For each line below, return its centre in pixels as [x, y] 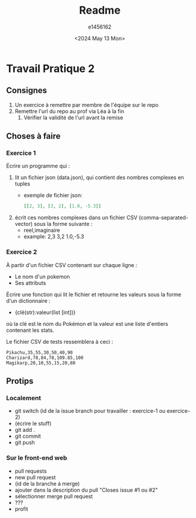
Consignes [27, 91]
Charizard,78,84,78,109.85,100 [45, 357]
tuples [23, 184]
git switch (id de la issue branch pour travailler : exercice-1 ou [90, 411]
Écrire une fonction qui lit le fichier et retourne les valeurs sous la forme [94, 294]
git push [25, 442]
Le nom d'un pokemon [42, 277]
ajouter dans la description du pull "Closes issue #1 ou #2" [86, 490]
